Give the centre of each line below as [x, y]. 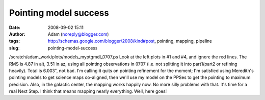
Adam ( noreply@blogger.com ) [78, 34]
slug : [14, 48]
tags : [14, 41]
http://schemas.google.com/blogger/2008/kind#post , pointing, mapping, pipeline [130, 41]
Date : [15, 27]
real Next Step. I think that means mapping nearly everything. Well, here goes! [88, 91]
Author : [17, 34]
